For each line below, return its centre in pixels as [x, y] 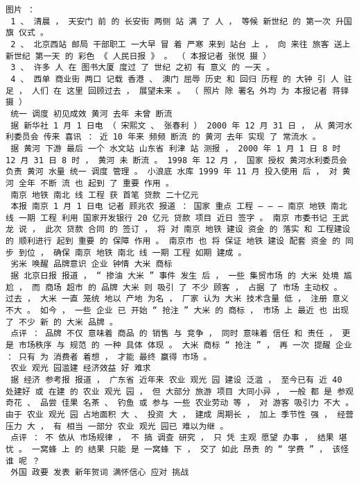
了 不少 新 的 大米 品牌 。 [62, 322]
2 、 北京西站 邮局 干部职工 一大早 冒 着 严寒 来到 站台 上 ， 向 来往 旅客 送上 [181, 44]
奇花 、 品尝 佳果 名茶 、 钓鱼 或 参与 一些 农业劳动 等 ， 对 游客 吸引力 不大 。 [180, 403]
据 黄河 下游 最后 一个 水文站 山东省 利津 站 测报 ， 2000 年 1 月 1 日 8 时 [176, 148]
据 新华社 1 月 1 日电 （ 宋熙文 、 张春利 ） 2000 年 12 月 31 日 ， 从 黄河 [177, 125]
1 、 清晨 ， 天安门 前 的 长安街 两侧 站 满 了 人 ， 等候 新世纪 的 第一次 [170, 21]
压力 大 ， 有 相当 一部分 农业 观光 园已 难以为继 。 [117, 426]
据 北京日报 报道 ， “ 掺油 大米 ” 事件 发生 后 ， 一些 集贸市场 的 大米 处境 [175, 276]
